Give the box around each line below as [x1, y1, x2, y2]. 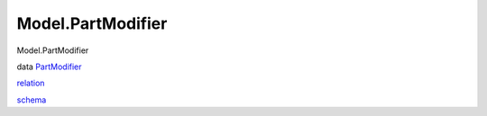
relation [16, 77, 45, 89]
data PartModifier [16, 61, 82, 72]
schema [16, 94, 47, 105]
